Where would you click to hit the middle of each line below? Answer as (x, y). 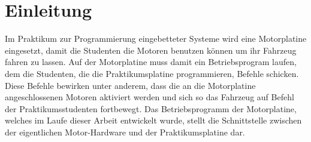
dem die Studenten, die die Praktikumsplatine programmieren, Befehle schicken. (152, 73)
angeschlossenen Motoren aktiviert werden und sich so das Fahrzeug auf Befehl (150, 97)
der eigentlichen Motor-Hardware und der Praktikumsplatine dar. (125, 132)
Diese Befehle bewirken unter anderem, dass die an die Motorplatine (130, 85)
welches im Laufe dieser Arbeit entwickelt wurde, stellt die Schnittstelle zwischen (153, 120)
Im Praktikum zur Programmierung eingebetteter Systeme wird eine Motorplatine (156, 38)
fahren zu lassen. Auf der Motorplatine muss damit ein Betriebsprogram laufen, (151, 62)
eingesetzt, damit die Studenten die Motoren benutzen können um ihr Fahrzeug (151, 50)
